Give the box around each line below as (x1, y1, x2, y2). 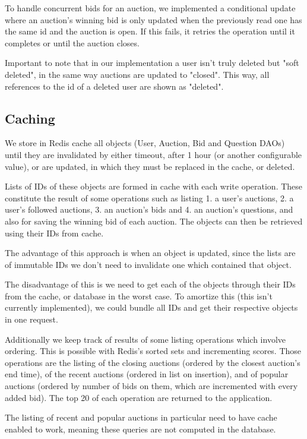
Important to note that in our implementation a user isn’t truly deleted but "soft (5, 56, 299, 69)
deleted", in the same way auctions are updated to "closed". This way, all (5, 68, 270, 80)
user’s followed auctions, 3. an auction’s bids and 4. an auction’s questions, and (5, 203, 293, 216)
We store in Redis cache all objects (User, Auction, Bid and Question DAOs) (5, 137, 285, 149)
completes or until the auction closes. (5, 36, 140, 49)
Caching (5, 109, 55, 127)
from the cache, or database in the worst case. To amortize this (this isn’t (5, 289, 273, 302)
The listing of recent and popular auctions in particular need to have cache (5, 411, 277, 424)
